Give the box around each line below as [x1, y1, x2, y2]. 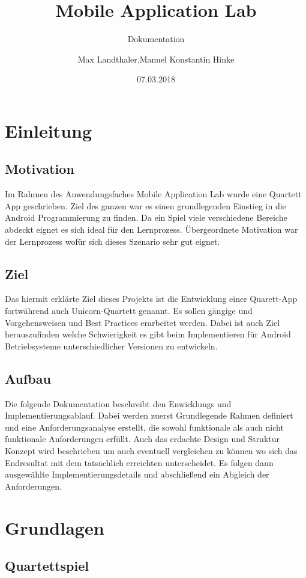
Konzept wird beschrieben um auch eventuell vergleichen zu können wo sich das [5, 444, 298, 457]
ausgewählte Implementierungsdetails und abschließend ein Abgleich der [5, 468, 269, 481]
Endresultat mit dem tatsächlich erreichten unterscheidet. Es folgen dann [5, 456, 274, 469]
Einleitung [5, 118, 92, 143]
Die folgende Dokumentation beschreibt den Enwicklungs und [5, 397, 232, 410]
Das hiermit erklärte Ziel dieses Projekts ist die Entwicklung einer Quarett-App [5, 292, 298, 305]
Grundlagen [5, 515, 104, 540]
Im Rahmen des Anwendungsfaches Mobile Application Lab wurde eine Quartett [5, 188, 302, 200]
